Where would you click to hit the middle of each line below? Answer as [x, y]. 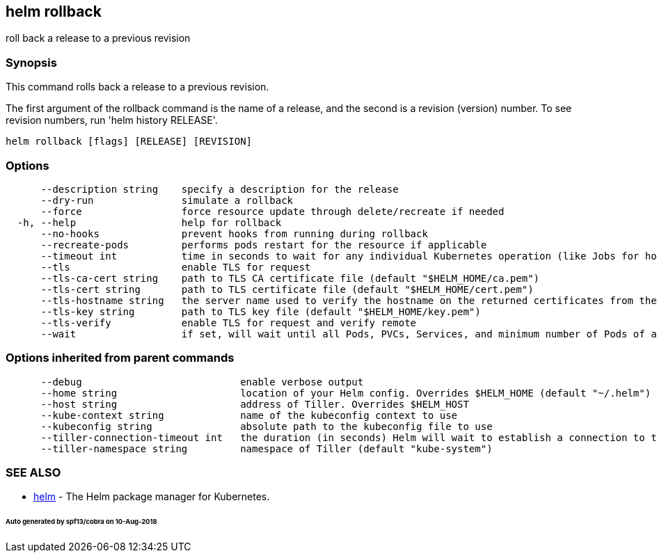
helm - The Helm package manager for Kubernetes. [152, 497]
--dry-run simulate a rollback [167, 200]
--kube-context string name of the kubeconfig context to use [249, 415]
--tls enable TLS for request [176, 267]
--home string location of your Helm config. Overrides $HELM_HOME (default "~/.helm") [346, 393]
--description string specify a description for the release [220, 189]
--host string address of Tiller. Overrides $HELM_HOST [255, 404]
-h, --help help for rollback [149, 222]
